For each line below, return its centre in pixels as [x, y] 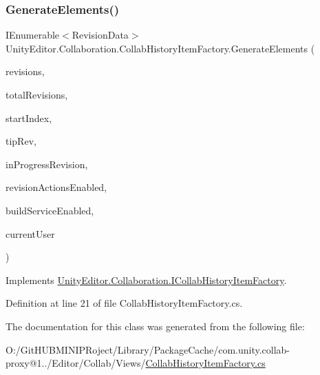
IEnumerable [33, 35]
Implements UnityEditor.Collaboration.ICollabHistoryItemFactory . [146, 280]
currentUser [30, 233]
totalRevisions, [37, 94]
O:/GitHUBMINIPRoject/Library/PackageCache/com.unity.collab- [148, 349]
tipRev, [21, 141]
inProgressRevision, [47, 164]
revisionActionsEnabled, [56, 187]
